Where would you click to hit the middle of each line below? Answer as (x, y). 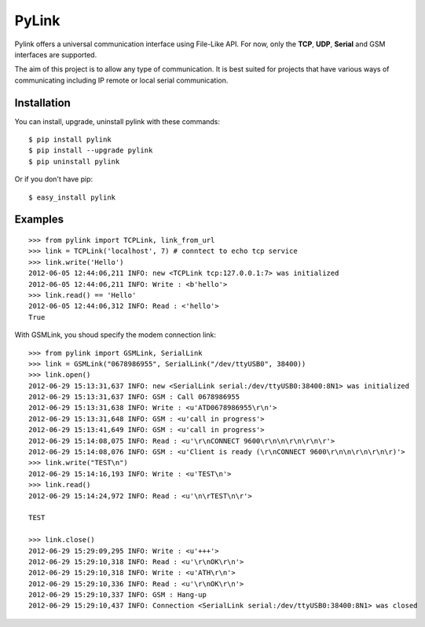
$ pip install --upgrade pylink (91, 150)
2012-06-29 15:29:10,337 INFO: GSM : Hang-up (118, 595)
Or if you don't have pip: (54, 179)
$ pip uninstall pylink (74, 161)
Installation (42, 103)
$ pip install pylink (70, 140)
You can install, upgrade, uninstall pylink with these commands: (117, 121)
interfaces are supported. (56, 54)
